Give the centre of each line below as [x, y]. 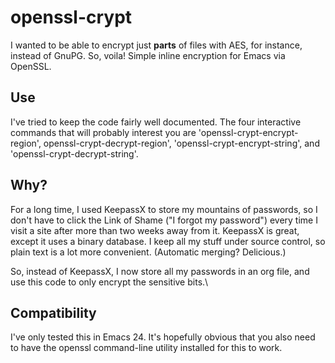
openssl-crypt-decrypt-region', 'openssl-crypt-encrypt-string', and [181, 143]
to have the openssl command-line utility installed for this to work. [146, 348]
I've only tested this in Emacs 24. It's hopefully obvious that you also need [163, 337]
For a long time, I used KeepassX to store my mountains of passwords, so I [164, 209]
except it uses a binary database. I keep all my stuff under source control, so [168, 241]
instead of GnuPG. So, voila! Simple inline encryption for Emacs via [148, 55]
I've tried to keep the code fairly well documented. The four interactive [156, 122]
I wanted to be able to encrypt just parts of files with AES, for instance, [156, 45]
